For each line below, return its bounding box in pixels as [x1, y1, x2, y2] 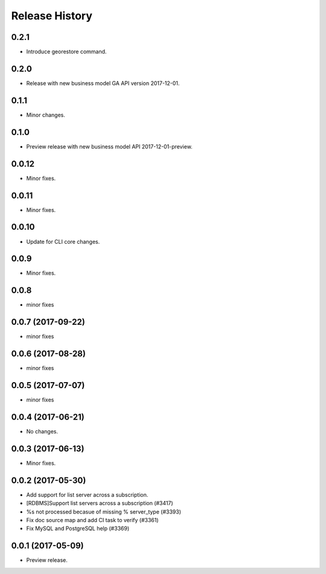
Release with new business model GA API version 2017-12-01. [26, 79, 180, 87]
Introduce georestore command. [26, 48, 107, 56]
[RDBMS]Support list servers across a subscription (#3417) [26, 500, 173, 507]
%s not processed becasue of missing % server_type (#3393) [26, 508, 181, 515]
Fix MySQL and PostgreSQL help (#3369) [26, 525, 130, 532]
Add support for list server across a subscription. [26, 491, 149, 498]
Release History [11, 9, 93, 22]
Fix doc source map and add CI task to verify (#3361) [26, 516, 159, 523]
